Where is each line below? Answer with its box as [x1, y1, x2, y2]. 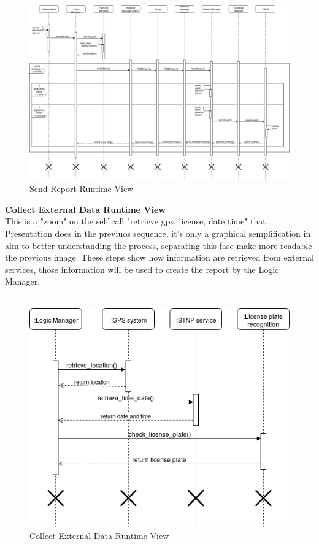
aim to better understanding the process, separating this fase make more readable [5, 239, 312, 251]
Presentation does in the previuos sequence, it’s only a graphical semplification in [5, 227, 311, 240]
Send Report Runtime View [29, 182, 134, 195]
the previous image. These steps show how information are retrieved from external [5, 251, 314, 264]
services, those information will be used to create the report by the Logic [5, 262, 279, 275]
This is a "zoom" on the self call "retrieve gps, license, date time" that [5, 215, 266, 228]
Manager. [5, 275, 40, 288]
